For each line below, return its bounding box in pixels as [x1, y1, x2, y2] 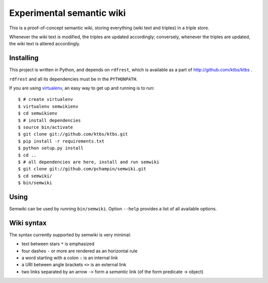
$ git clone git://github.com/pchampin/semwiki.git [18, 166, 146, 172]
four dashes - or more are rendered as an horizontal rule [21, 248, 137, 254]
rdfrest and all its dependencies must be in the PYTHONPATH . [9, 76, 137, 82]
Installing [9, 54, 39, 62]
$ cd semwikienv [18, 111, 58, 116]
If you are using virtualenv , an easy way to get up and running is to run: [9, 85, 155, 91]
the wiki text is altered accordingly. [9, 41, 80, 47]
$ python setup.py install [18, 145, 84, 151]
